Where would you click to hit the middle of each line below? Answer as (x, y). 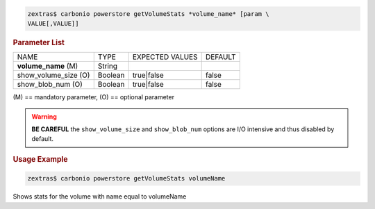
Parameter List (39, 42)
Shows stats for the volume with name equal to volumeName (100, 197)
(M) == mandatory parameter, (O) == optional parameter (94, 97)
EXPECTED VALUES (165, 57)
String (108, 66)
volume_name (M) (48, 66)
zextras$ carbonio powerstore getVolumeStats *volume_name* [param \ (148, 14)
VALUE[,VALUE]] (53, 23)
